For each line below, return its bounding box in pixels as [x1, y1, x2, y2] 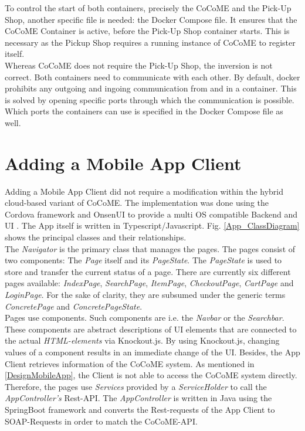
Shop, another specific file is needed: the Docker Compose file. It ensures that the [5, 13, 297, 25]
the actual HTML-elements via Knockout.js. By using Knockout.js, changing [5, 334, 280, 347]
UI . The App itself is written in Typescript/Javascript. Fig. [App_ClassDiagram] [5, 219, 300, 232]
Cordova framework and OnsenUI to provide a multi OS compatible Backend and [5, 208, 297, 220]
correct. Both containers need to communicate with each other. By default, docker [5, 70, 300, 83]
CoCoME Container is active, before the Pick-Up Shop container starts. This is [5, 25, 290, 37]
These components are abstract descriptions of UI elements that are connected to [5, 323, 297, 335]
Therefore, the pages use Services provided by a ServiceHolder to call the [5, 380, 267, 392]
